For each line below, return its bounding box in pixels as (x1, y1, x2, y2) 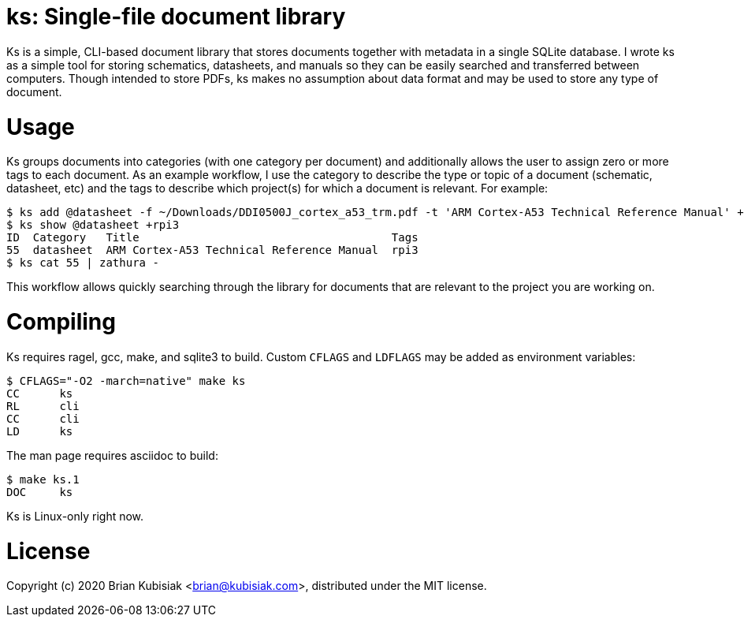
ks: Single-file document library (6, 3, 346, 30)
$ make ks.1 (6, 472, 80, 486)
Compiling (6, 308, 116, 335)
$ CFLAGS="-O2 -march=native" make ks (6, 374, 246, 387)
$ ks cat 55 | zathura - (6, 256, 159, 270)
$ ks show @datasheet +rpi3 (6, 218, 180, 232)
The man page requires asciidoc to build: (6, 448, 218, 462)
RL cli (6, 399, 80, 412)
